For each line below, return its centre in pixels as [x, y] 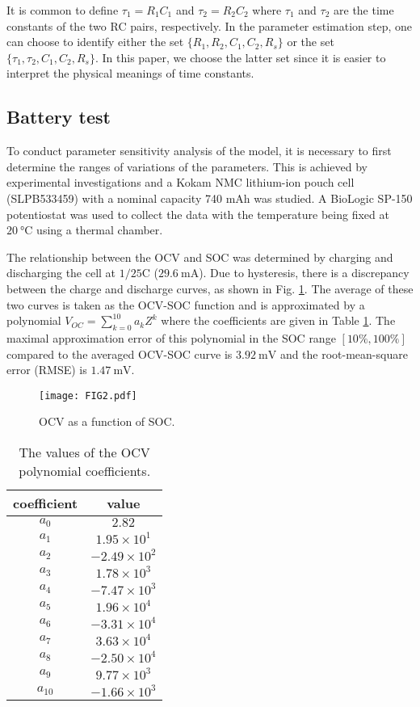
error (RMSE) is [47, 370]
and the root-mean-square [344, 353]
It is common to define [63, 10]
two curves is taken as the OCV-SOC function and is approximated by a [186, 304]
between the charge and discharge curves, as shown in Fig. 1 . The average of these [210, 288]
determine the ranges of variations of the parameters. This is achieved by [187, 166]
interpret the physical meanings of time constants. [130, 73]
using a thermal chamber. [100, 230]
